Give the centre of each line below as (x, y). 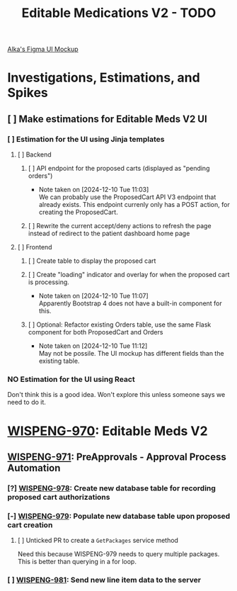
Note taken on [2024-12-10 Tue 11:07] (93, 296)
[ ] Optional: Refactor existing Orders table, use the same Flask (120, 325)
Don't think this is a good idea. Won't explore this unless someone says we (116, 395)
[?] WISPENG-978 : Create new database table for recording (111, 488)
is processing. (48, 282)
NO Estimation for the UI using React (71, 379)
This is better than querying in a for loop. (77, 562)
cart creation (30, 524)
